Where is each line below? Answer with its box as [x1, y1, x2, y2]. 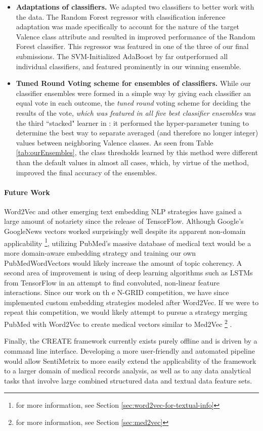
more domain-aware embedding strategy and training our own [4, 247, 196, 258]
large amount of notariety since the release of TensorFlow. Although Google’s [4, 216, 244, 226]
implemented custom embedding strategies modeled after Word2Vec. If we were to [4, 297, 259, 307]
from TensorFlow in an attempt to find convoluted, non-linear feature [4, 277, 220, 288]
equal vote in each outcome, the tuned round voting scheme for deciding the [16, 98, 251, 108]
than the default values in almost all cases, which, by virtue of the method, [16, 157, 249, 167]
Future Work [4, 186, 50, 197]
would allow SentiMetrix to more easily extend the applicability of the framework [4, 355, 256, 366]
